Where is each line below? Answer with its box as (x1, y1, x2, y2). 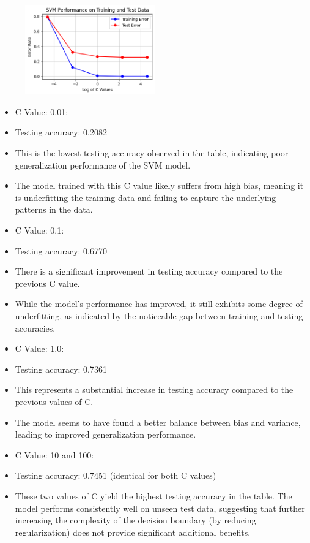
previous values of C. (15, 395, 94, 408)
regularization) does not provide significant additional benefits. (15, 525, 251, 538)
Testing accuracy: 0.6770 (15, 244, 108, 257)
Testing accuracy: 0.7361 (15, 362, 108, 375)
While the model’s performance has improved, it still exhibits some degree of (15, 297, 303, 310)
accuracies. (15, 321, 56, 334)
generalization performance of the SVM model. (15, 158, 191, 171)
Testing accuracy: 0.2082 (15, 126, 108, 139)
